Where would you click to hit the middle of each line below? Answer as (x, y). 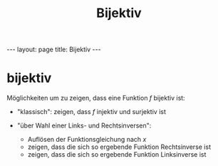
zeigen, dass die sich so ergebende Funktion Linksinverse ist (117, 155)
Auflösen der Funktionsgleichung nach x (87, 140)
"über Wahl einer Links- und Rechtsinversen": (84, 125)
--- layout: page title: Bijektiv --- (54, 50)
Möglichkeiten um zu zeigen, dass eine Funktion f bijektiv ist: (96, 98)
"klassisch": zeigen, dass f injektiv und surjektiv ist (92, 112)
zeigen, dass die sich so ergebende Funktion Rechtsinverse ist (119, 147)
